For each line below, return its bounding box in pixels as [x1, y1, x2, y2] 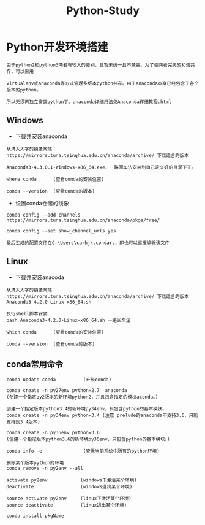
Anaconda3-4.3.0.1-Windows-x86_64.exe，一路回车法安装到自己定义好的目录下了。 [6, 164, 196, 171]
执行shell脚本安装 [6, 310, 48, 316]
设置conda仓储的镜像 [15, 199, 69, 207]
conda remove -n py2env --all [6, 466, 84, 472]
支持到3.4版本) [6, 419, 41, 425]
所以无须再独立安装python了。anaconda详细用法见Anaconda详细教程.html [6, 99, 172, 105]
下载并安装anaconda [15, 132, 67, 140]
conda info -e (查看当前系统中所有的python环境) [6, 448, 160, 454]
